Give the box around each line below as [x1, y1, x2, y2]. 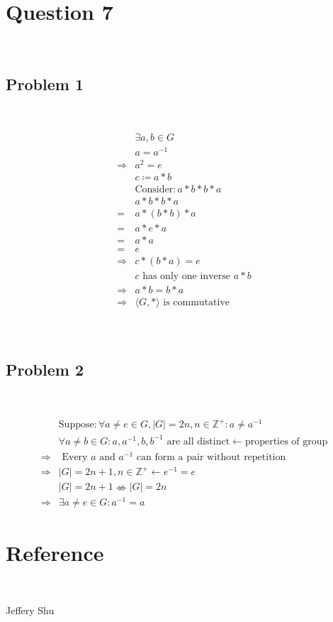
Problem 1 [6, 73, 84, 95]
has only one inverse [142, 271, 230, 282]
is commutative [163, 298, 230, 308]
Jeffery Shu [6, 603, 55, 618]
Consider [135, 184, 174, 195]
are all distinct [166, 436, 230, 447]
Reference [6, 538, 104, 567]
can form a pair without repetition [136, 452, 286, 462]
